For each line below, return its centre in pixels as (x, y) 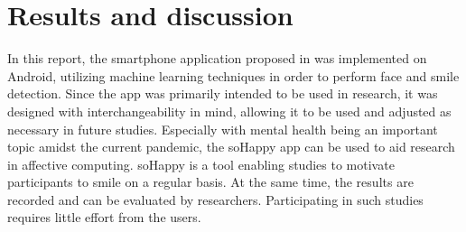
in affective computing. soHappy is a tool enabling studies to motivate (201, 164)
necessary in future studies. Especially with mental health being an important (223, 129)
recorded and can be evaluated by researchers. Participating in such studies (215, 199)
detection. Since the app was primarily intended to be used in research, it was (223, 93)
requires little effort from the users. (104, 217)
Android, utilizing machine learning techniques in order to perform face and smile (233, 75)
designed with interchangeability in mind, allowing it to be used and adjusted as (229, 111)
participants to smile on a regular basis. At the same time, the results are (210, 182)
